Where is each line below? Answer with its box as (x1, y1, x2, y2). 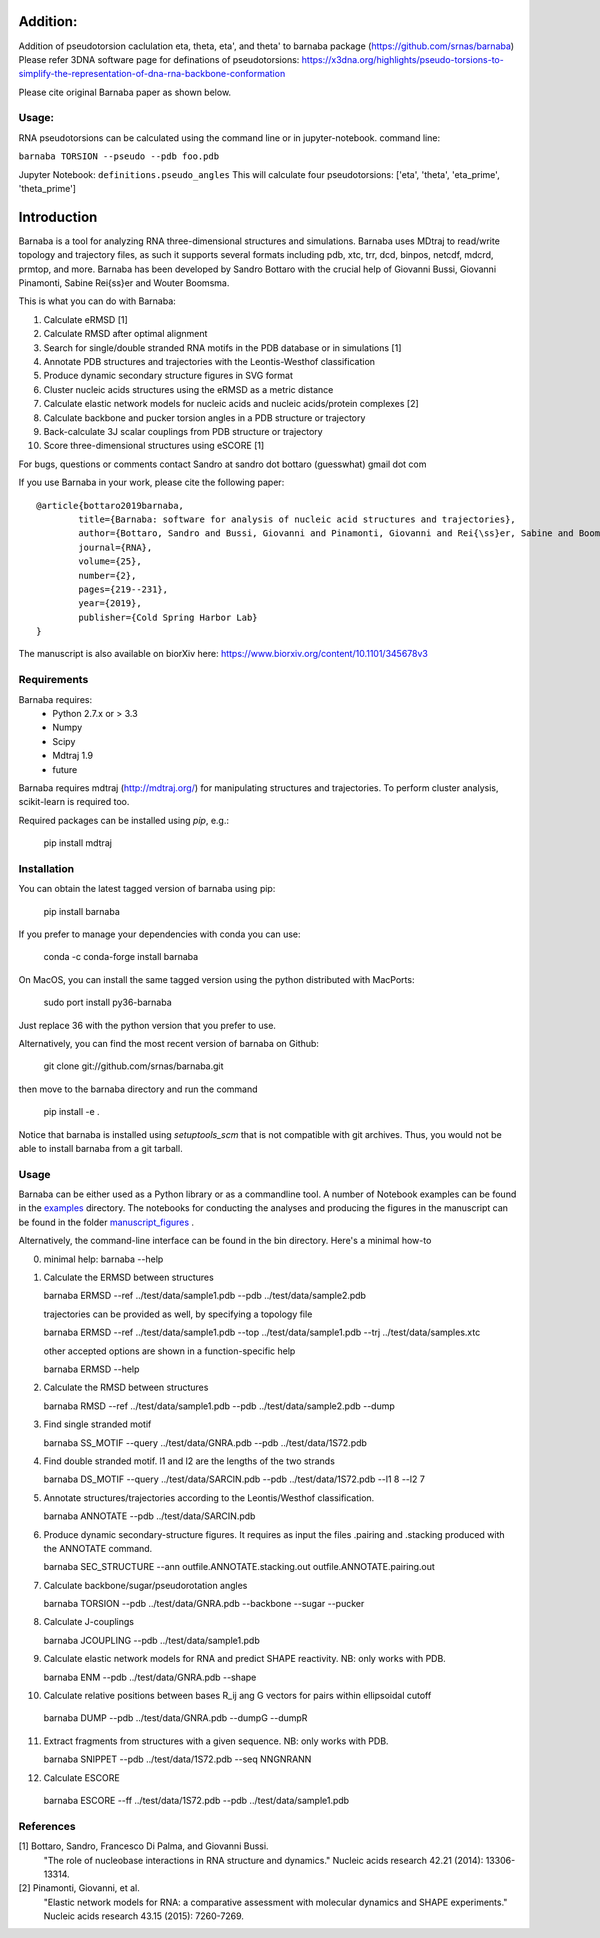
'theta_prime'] (18, 183, 77, 194)
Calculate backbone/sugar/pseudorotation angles (43, 1579, 248, 1591)
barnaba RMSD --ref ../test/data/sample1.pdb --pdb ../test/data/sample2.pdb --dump (43, 1400, 395, 1412)
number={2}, (78, 570, 137, 581)
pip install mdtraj (43, 837, 112, 849)
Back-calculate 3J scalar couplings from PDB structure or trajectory (43, 425, 324, 437)
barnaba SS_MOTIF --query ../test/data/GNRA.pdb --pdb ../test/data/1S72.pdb (43, 1436, 367, 1449)
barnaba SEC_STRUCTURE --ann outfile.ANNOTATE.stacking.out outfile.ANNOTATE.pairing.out (43, 1561, 435, 1573)
